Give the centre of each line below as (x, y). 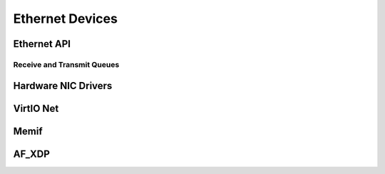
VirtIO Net (36, 108)
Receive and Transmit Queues (66, 64)
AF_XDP (31, 154)
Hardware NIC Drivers (63, 86)
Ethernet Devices (65, 19)
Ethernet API (42, 44)
